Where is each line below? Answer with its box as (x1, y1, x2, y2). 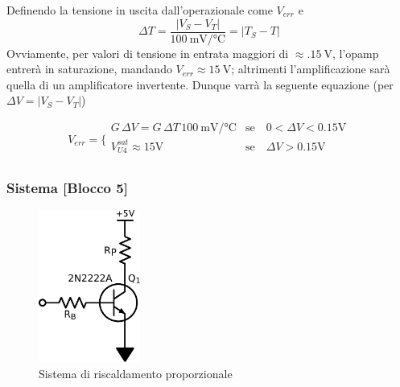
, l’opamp (332, 44, 379, 61)
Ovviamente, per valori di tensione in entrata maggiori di (6, 44, 289, 61)
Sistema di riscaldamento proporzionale (39, 364, 233, 381)
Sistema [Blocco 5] (6, 178, 128, 197)
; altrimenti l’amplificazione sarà (231, 60, 390, 77)
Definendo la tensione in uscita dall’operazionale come (6, 2, 273, 18)
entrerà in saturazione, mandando (6, 60, 172, 77)
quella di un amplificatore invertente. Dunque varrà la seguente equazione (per (6, 76, 394, 93)
